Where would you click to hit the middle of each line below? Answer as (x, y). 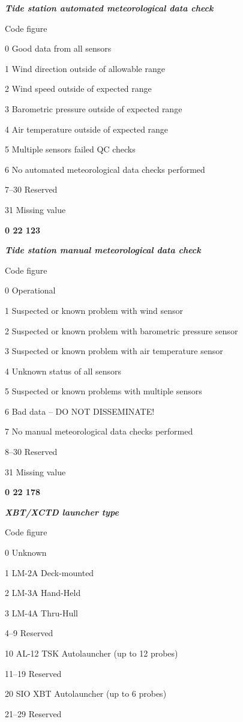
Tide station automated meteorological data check (109, 8)
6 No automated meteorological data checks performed (105, 169)
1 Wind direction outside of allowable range (85, 68)
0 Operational (30, 290)
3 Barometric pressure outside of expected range (94, 108)
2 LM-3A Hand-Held (43, 593)
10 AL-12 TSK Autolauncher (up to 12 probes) (91, 653)
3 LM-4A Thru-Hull (41, 612)
